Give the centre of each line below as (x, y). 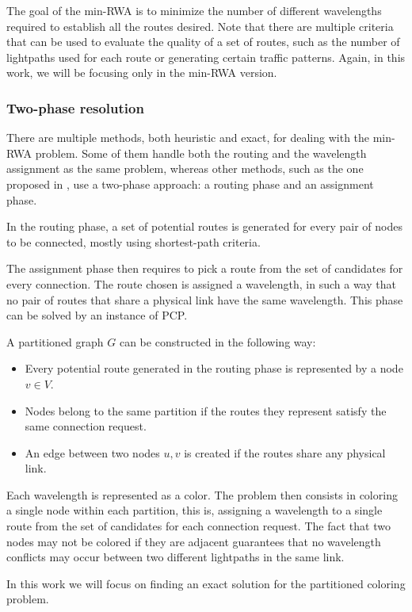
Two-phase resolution (75, 107)
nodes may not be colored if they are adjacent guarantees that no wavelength (194, 541)
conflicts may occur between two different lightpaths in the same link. (175, 557)
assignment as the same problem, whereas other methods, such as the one (185, 168)
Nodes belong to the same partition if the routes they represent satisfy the (206, 410)
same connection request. (86, 426)
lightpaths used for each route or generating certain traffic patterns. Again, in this (206, 57)
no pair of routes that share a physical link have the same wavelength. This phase (205, 299)
